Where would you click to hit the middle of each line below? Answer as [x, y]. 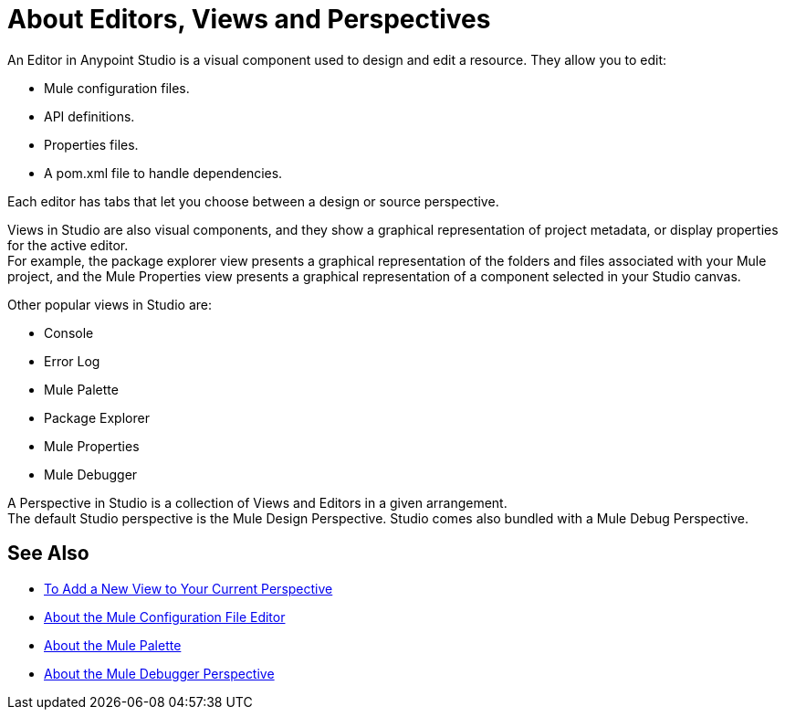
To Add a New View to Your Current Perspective [188, 588]
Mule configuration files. [117, 88]
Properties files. [91, 144]
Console [69, 332]
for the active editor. [68, 245]
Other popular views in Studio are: [110, 304]
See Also [48, 554]
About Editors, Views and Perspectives [249, 19]
